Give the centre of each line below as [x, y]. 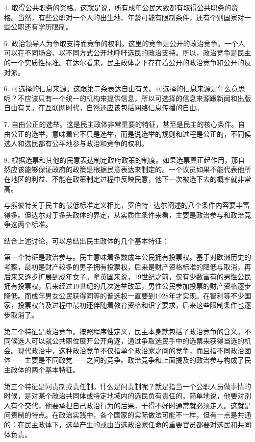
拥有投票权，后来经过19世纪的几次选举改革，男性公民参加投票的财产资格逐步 [127, 286]
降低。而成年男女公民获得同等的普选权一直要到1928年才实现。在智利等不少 [124, 295]
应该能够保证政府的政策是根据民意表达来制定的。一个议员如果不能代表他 [127, 169]
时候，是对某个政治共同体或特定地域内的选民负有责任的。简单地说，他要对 [124, 396]
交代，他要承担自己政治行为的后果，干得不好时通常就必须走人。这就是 [138, 405]
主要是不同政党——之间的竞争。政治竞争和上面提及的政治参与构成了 [134, 360]
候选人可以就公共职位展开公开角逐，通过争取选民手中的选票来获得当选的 [127, 341]
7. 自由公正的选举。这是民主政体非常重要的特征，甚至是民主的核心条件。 [121, 124]
